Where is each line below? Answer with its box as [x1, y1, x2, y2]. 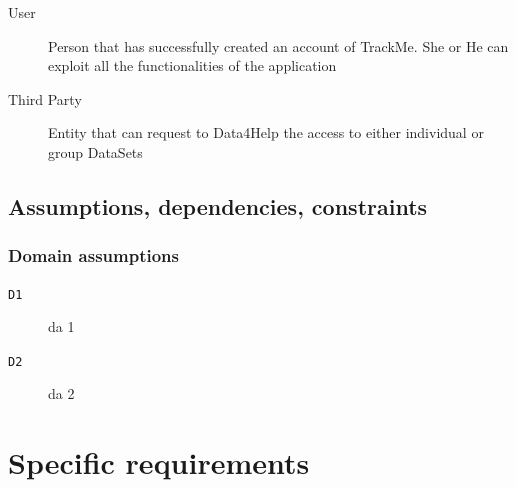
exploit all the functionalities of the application [48, 55, 337, 76]
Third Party [8, 88, 82, 109]
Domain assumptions [8, 243, 179, 268]
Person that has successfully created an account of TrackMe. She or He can [48, 35, 509, 56]
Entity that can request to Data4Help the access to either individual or [48, 122, 484, 143]
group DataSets [48, 141, 143, 162]
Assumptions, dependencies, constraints [8, 190, 428, 221]
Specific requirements [8, 442, 310, 483]
